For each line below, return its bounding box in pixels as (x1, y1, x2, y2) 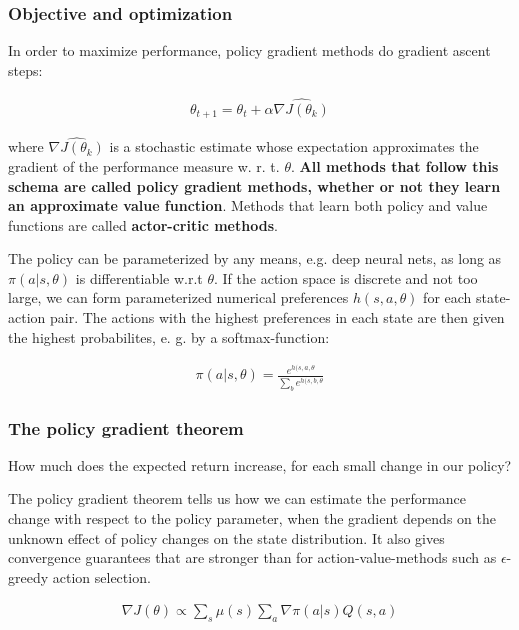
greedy (8, 566, 49, 587)
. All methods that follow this (290, 155, 499, 176)
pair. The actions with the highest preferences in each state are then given (49, 307, 505, 328)
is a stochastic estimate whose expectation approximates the (109, 136, 479, 157)
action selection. (52, 566, 151, 587)
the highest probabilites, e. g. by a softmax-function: (8, 326, 330, 347)
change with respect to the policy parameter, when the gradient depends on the (8, 508, 496, 529)
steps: (8, 59, 43, 80)
